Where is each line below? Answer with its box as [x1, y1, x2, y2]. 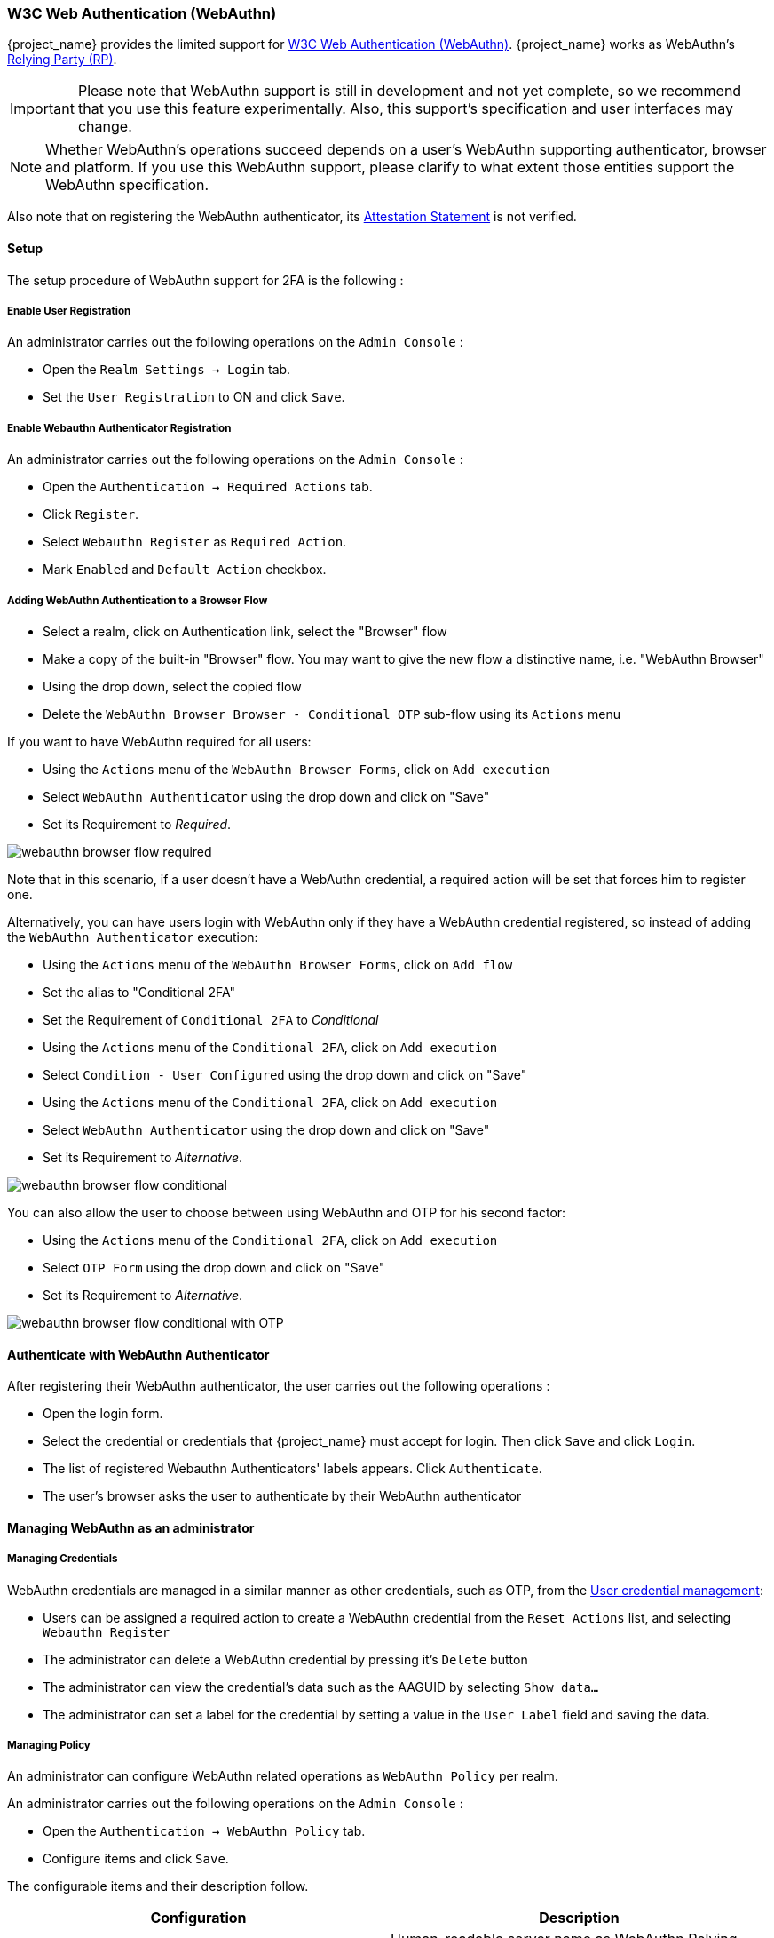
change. [77, 117, 132, 136]
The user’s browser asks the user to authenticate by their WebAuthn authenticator [43, 1488, 522, 1504]
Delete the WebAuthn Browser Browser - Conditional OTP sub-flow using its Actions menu [43, 706, 621, 722]
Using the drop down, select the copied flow [43, 678, 302, 694]
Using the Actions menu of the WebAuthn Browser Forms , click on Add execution [43, 761, 550, 777]
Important [10, 100, 75, 118]
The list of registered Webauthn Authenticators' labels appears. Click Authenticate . [43, 1461, 542, 1477]
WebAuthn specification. [45, 176, 209, 195]
